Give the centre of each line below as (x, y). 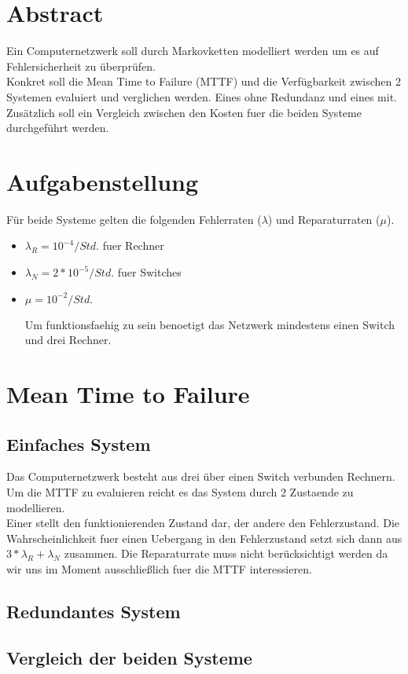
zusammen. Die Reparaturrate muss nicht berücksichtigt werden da (226, 553)
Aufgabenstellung (103, 181)
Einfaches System (79, 443)
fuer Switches (149, 272)
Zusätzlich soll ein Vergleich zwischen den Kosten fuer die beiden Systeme (184, 112)
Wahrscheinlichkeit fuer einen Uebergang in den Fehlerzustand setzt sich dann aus (204, 538)
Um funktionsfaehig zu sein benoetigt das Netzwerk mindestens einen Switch (210, 324)
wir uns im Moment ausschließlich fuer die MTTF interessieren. (159, 568)
